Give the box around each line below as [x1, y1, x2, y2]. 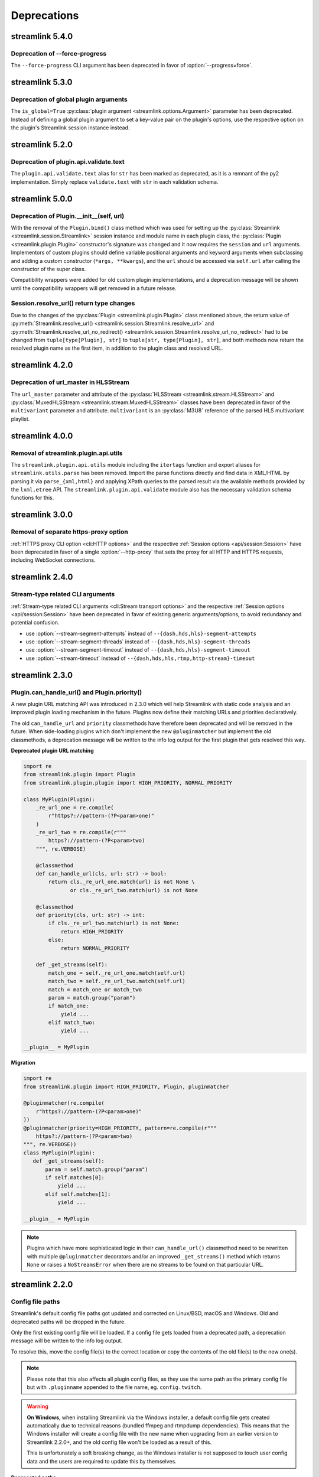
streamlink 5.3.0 [11, 77, 73, 87]
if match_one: [48, 1003, 89, 1010]
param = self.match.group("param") [45, 1166, 148, 1173]
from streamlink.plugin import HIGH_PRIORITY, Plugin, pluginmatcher [23, 1083, 229, 1090]
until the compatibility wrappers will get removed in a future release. [11, 284, 177, 292]
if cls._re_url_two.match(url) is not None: [48, 920, 180, 927]
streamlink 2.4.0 [11, 572, 73, 582]
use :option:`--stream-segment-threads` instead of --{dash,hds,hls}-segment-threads [25, 638, 251, 645]
